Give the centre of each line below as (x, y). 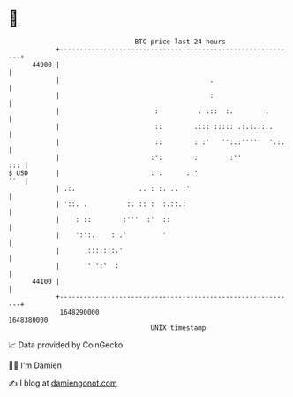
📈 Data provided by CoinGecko (66, 345)
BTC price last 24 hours (180, 42)
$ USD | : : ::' (103, 173)
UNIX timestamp (178, 328)
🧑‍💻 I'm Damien (35, 365)
